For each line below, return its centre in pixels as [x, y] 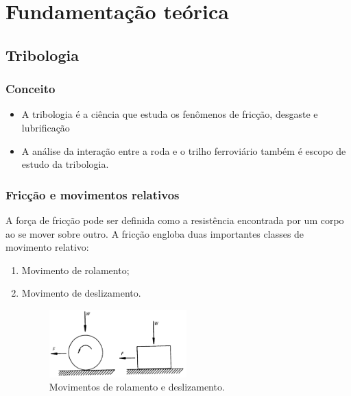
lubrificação [46, 127]
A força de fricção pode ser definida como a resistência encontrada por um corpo [175, 220]
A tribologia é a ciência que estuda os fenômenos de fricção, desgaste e [170, 114]
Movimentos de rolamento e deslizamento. [137, 387]
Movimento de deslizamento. [81, 293]
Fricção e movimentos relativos [93, 194]
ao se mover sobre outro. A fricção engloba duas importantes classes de [155, 233]
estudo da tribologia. [65, 164]
